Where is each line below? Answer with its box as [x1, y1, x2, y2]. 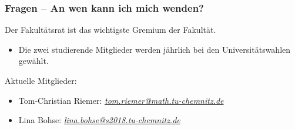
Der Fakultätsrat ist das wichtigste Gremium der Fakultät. [5, 23, 216, 36]
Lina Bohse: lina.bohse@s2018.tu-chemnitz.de [18, 114, 180, 126]
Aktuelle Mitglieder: [5, 74, 77, 86]
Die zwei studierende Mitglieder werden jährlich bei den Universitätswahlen [18, 43, 291, 55]
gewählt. [18, 55, 49, 67]
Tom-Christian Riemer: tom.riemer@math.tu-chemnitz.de [18, 94, 224, 106]
